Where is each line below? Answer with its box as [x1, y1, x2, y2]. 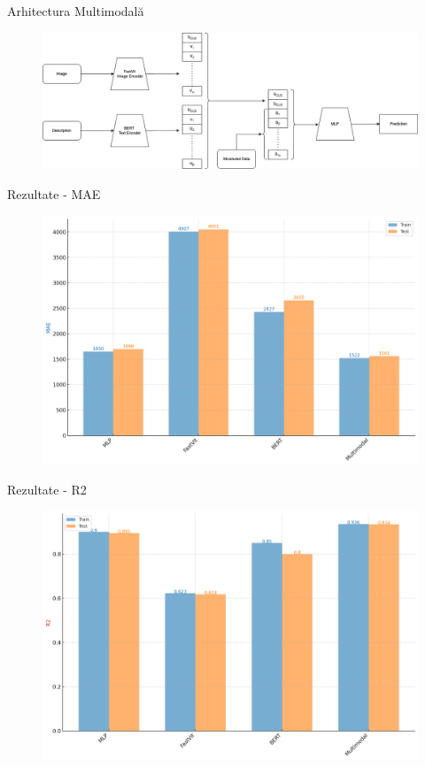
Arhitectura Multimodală [7, 2, 144, 19]
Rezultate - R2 [7, 479, 87, 498]
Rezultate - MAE [7, 185, 101, 203]
